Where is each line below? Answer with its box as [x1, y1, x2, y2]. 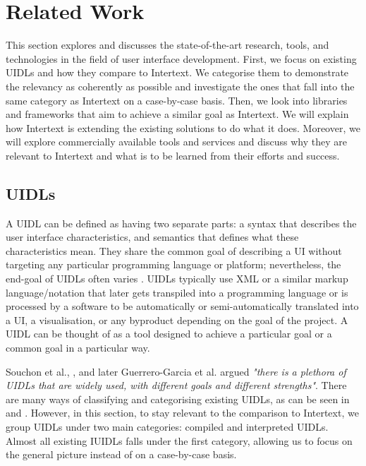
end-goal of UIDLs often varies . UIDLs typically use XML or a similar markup [6, 271, 348, 286]
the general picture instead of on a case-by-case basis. [6, 447, 237, 462]
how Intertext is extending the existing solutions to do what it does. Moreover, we [6, 120, 360, 135]
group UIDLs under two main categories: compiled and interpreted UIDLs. [6, 419, 329, 434]
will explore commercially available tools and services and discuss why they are [6, 134, 347, 149]
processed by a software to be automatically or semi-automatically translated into [6, 299, 359, 313]
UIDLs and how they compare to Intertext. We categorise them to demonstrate [6, 65, 349, 80]
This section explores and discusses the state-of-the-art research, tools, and [6, 37, 329, 52]
